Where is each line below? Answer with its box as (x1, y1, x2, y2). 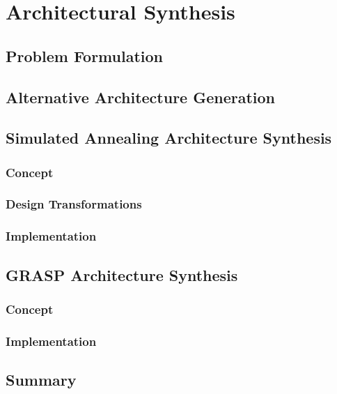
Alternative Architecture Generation (6, 86, 276, 107)
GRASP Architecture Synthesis (6, 264, 238, 285)
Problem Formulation (6, 45, 163, 66)
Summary (6, 369, 77, 391)
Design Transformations (6, 195, 142, 213)
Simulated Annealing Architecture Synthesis (6, 127, 332, 149)
